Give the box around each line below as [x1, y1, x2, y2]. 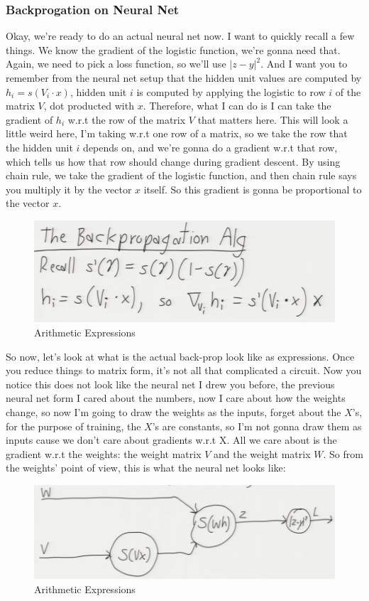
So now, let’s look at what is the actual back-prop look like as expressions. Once [6, 349, 355, 363]
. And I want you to [260, 56, 348, 71]
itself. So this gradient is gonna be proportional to [143, 181, 362, 196]
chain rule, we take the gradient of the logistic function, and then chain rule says [6, 168, 357, 183]
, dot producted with [43, 98, 134, 113]
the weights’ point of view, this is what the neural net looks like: [6, 460, 286, 475]
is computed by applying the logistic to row [136, 84, 326, 99]
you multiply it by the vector [6, 181, 132, 196]
